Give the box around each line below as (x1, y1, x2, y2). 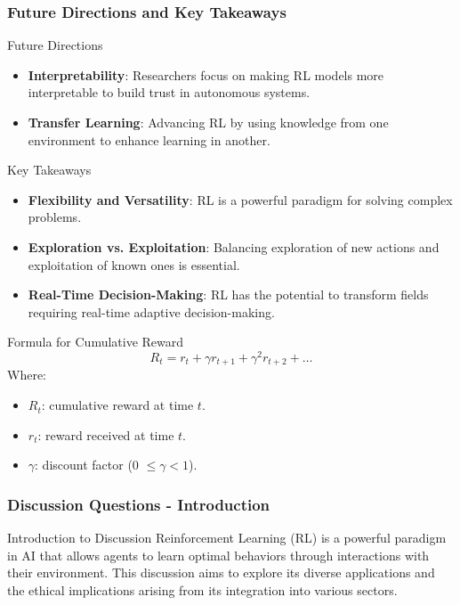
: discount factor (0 (35, 455, 139, 474)
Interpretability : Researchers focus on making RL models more (28, 65, 384, 84)
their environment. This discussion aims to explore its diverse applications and (7, 563, 435, 582)
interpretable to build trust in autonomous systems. (28, 83, 311, 102)
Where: (7, 365, 46, 384)
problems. (28, 208, 82, 226)
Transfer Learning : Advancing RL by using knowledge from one (28, 113, 389, 131)
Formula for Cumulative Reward (7, 332, 184, 351)
